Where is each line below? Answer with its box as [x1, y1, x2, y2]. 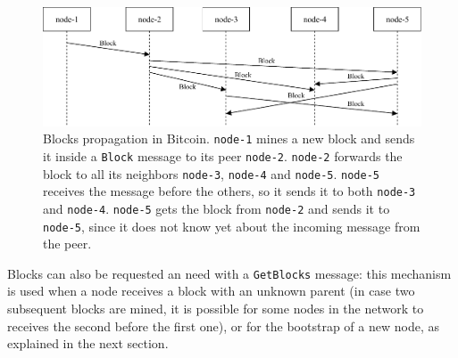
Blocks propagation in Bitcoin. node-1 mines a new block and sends [43, 129, 415, 148]
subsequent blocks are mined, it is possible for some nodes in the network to [7, 299, 424, 318]
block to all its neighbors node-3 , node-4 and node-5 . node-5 [43, 164, 379, 183]
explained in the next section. [7, 334, 169, 353]
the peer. [43, 234, 92, 253]
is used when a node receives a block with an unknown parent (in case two [7, 281, 415, 300]
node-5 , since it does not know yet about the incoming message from [43, 216, 421, 235]
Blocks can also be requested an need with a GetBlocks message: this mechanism [7, 264, 452, 282]
